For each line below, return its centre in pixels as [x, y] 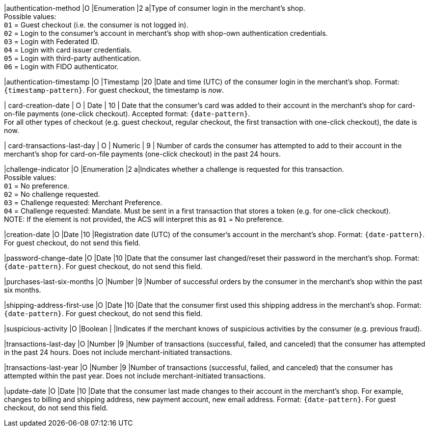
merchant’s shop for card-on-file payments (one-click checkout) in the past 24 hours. [142, 154]
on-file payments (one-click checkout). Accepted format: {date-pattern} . [127, 114]
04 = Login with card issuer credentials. [68, 50]
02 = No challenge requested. [52, 194]
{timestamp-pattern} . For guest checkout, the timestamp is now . [114, 90]
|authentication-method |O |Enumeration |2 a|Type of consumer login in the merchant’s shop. [155, 8]
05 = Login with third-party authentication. [73, 58]
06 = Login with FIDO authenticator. [61, 67]
